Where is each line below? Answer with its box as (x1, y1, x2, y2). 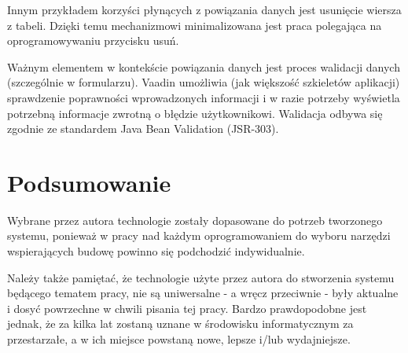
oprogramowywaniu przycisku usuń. (7, 32, 179, 49)
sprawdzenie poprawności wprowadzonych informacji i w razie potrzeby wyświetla (7, 89, 400, 105)
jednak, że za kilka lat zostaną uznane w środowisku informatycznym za (7, 315, 354, 332)
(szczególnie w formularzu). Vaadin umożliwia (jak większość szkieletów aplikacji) (7, 74, 400, 90)
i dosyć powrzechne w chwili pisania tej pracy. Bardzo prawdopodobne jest (7, 300, 367, 316)
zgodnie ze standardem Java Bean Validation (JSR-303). (7, 120, 279, 137)
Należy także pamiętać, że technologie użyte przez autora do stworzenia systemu (7, 269, 395, 285)
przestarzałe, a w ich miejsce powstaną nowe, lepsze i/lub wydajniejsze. (7, 331, 351, 347)
